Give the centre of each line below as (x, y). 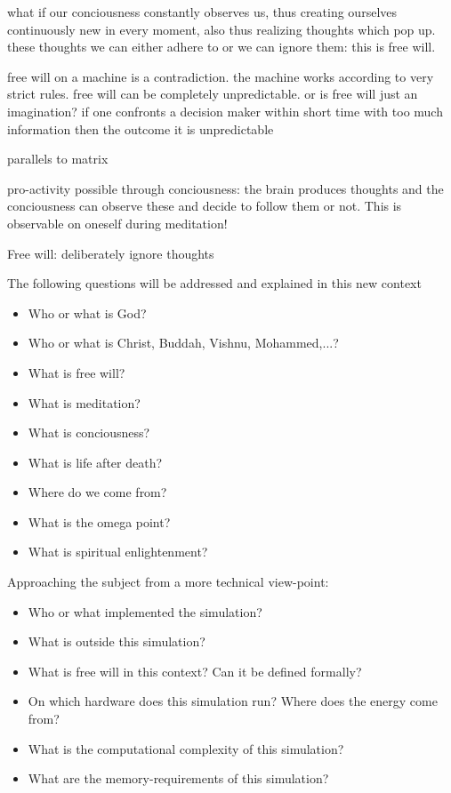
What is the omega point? (99, 521)
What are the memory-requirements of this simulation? (178, 778)
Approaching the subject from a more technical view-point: (168, 582)
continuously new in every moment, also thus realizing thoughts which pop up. (221, 29)
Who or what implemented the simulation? (145, 611)
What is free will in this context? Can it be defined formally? (195, 671)
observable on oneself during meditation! (117, 223)
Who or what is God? (87, 312)
